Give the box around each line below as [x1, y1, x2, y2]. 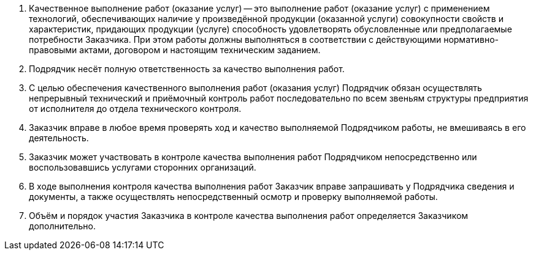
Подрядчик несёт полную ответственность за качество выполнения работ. [29, 64, 345, 74]
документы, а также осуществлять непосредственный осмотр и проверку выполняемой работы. [29, 191, 438, 202]
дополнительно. [29, 221, 96, 231]
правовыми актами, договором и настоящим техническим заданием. [29, 45, 321, 55]
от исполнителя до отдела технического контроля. [29, 103, 242, 114]
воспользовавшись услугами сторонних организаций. [29, 162, 256, 172]
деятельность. [29, 133, 89, 143]
